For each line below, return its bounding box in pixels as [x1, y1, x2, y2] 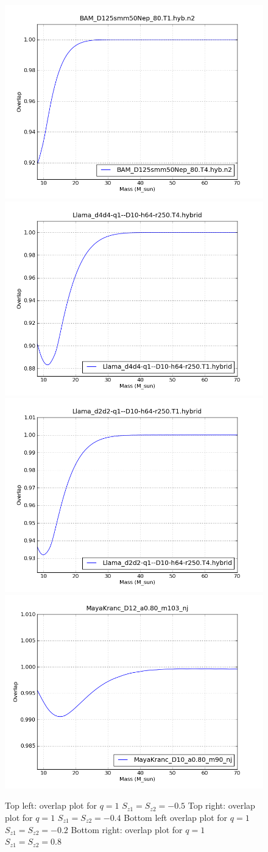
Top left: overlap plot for [5, 799, 97, 812]
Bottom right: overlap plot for [71, 823, 183, 836]
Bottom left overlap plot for [124, 811, 228, 823]
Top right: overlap [188, 799, 255, 812]
